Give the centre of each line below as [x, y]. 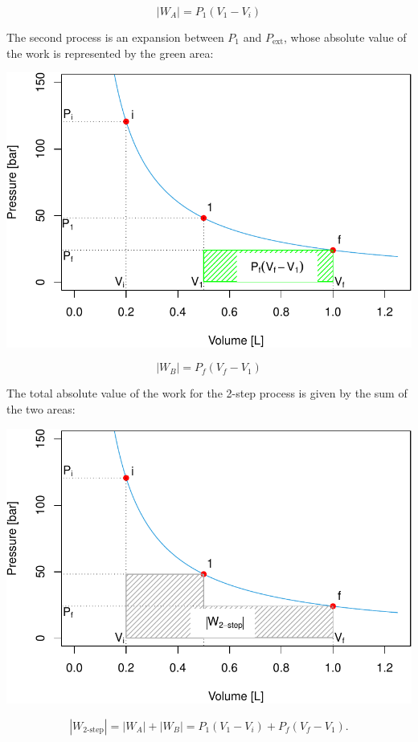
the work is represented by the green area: [110, 53]
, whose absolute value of [345, 37]
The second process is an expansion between [115, 37]
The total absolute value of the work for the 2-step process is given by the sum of [207, 393]
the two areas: [41, 409]
